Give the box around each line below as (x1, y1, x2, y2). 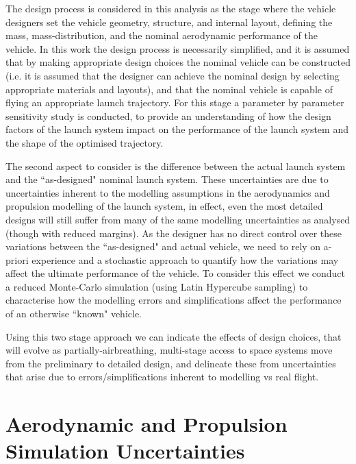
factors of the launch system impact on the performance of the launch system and (5, 122, 348, 136)
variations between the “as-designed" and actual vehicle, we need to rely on (5, 239, 321, 254)
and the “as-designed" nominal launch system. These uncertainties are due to (5, 172, 329, 186)
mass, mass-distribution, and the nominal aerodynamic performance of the (5, 28, 318, 42)
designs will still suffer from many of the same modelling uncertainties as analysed (5, 212, 351, 226)
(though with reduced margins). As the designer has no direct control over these (5, 225, 342, 240)
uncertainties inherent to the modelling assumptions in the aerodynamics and (5, 185, 330, 199)
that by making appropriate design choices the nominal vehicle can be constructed (5, 55, 351, 69)
